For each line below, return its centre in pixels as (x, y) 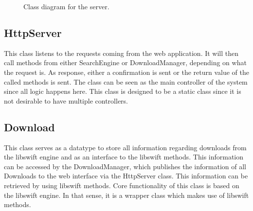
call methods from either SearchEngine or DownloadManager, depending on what (125, 62)
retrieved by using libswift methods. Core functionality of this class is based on (122, 185)
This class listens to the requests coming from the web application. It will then (121, 53)
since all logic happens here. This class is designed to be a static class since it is (123, 91)
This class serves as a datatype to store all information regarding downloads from (125, 147)
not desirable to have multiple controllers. (66, 100)
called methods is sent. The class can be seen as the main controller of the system (126, 81)
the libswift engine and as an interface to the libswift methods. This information (124, 157)
